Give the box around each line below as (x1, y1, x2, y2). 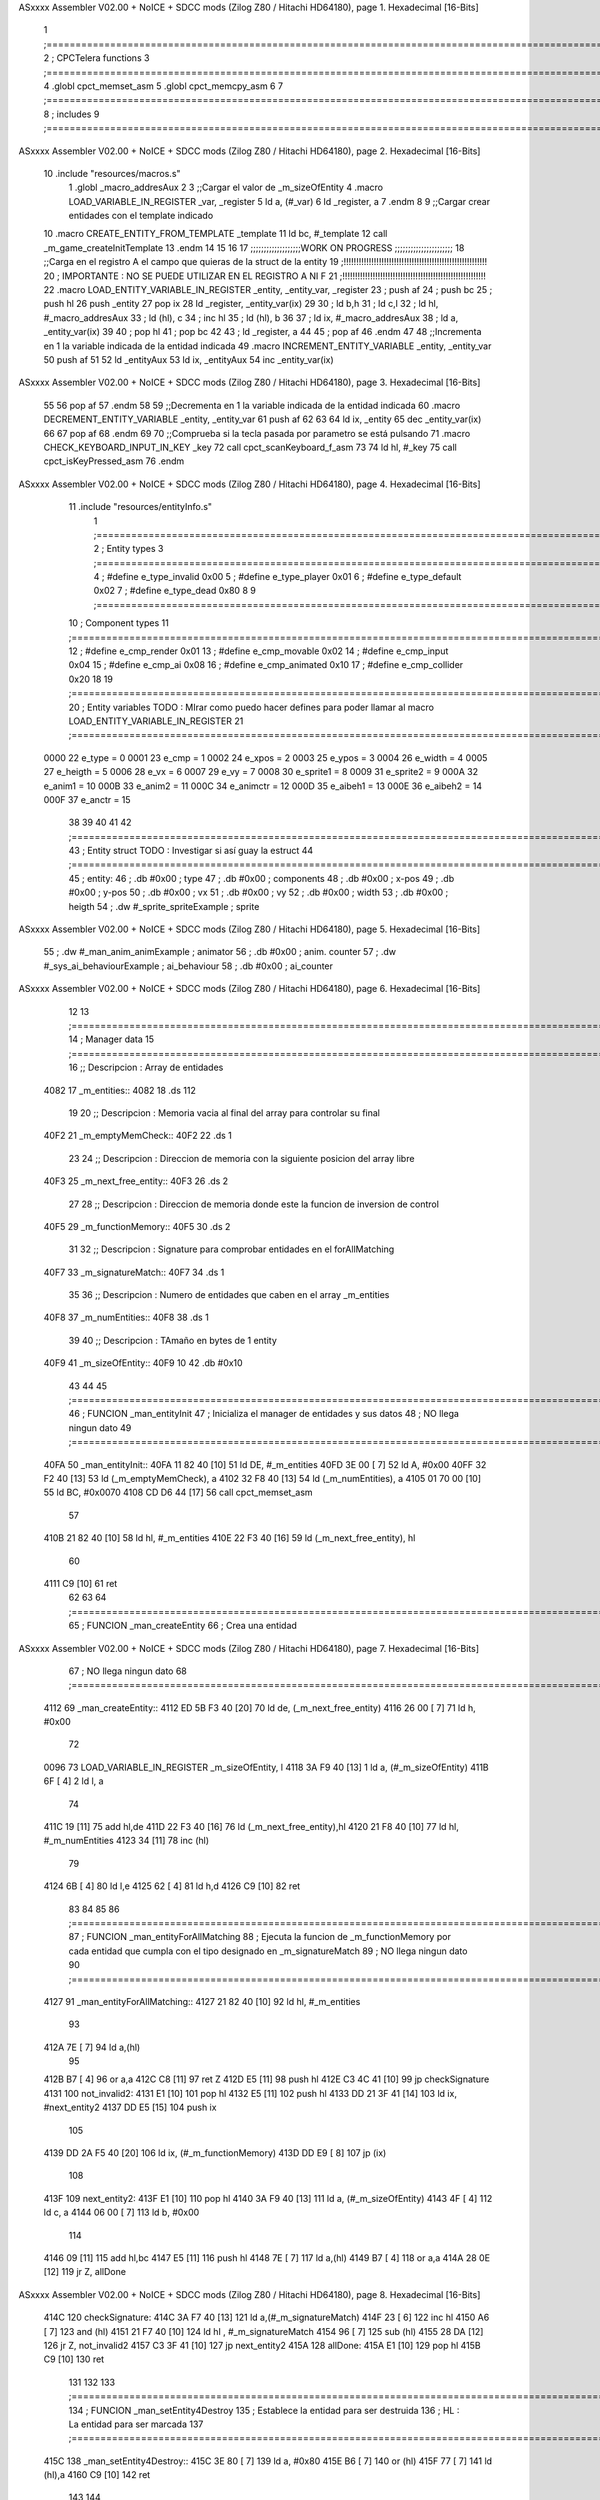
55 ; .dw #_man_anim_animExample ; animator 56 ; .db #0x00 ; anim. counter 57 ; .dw (43, 946, 397, 958)
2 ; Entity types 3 (93, 543, 164, 555)
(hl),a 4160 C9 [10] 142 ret (43, 2469, 151, 2481)
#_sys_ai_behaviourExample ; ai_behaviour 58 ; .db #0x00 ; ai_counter (43, 960, 334, 972)
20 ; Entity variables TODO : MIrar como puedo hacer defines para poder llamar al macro (68, 701, 435, 713)
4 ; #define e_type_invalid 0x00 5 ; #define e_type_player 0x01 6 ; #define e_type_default (93, 571, 462, 583)
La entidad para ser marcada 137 (68, 2418, 204, 2430)
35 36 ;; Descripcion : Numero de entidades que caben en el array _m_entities (68, 1289, 390, 1301)
